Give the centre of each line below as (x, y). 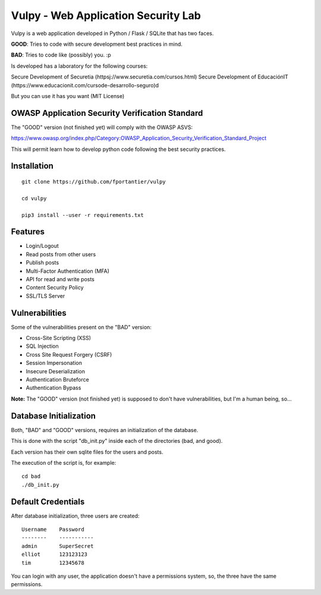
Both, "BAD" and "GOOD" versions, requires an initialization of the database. (105, 430)
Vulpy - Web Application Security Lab (106, 15)
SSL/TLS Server (45, 296)
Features (28, 232)
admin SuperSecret (58, 546)
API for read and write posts (60, 279)
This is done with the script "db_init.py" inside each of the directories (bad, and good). (117, 441)
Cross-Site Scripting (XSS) (59, 338)
